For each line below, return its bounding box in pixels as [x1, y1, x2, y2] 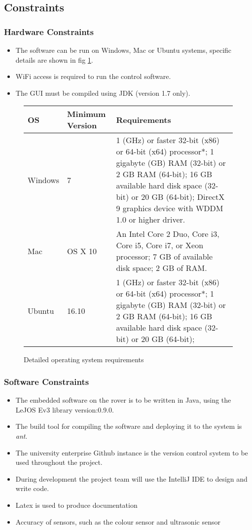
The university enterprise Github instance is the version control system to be [15, 447, 248, 457]
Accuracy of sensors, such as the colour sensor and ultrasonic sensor [15, 516, 220, 527]
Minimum [67, 108, 106, 120]
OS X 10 [67, 245, 97, 257]
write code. [15, 483, 49, 493]
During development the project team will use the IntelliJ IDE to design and [15, 473, 248, 484]
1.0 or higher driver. [116, 214, 185, 226]
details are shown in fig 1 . [15, 54, 93, 65]
